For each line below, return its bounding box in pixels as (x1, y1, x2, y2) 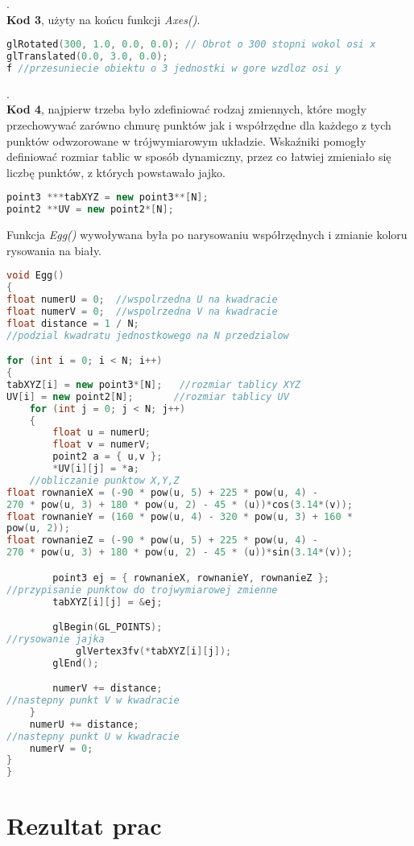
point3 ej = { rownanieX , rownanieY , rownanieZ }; (52, 572, 329, 584)
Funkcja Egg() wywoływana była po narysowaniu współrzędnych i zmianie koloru (6, 226, 408, 243)
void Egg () (6, 270, 64, 282)
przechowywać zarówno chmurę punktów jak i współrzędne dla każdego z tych (6, 117, 391, 133)
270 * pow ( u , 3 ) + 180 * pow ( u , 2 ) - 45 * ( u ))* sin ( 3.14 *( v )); (6, 547, 353, 559)
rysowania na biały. (6, 241, 102, 258)
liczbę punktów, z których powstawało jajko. (6, 163, 226, 180)
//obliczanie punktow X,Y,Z (29, 474, 180, 486)
